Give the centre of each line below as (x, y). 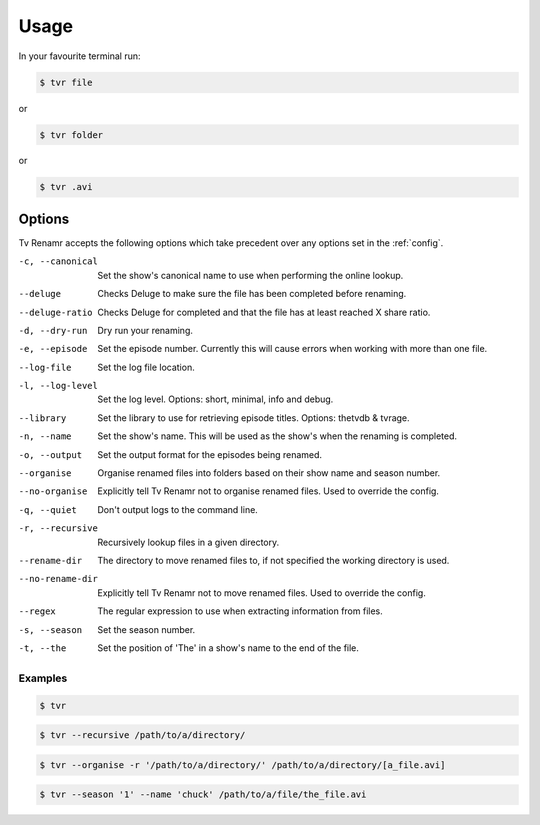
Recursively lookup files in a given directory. (188, 542)
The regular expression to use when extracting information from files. (240, 611)
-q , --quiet (47, 509)
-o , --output (50, 454)
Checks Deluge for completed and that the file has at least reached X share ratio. (264, 312)
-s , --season (50, 629)
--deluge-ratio (56, 312)
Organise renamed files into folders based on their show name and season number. (269, 473)
